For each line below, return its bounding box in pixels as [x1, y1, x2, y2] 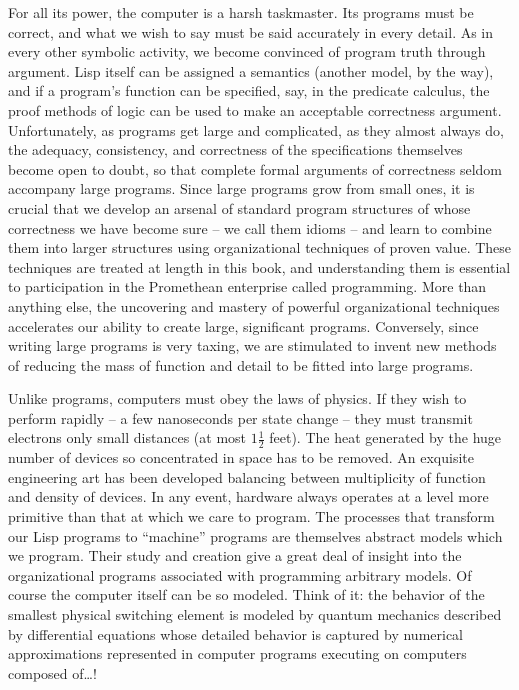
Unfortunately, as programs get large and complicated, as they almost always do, [8, 119, 504, 140]
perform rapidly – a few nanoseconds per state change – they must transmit [8, 407, 473, 428]
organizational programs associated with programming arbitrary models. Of [8, 564, 472, 585]
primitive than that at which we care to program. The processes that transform [8, 506, 495, 527]
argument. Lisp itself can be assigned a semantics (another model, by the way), [8, 60, 494, 81]
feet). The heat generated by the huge [269, 427, 502, 448]
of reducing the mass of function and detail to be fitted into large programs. [8, 354, 474, 375]
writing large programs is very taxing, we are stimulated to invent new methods [8, 335, 497, 356]
